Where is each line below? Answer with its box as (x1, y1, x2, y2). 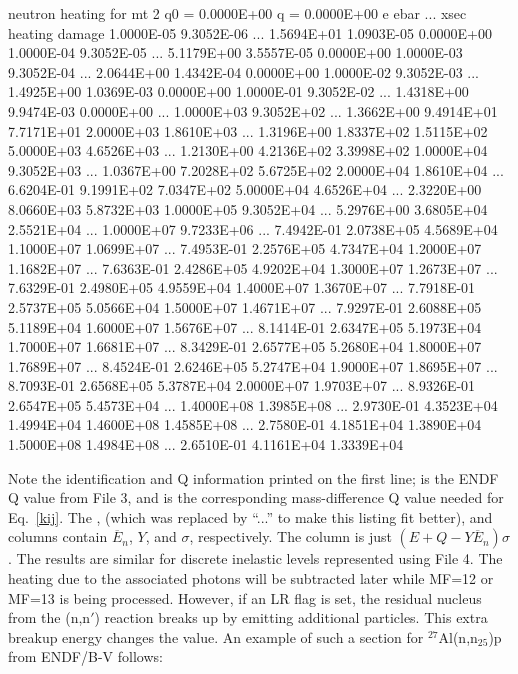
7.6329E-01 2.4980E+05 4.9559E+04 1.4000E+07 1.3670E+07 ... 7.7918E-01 (8, 277, 476, 298)
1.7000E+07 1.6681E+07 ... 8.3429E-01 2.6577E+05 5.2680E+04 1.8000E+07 (8, 336, 482, 357)
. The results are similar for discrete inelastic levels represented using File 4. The (8, 548, 503, 569)
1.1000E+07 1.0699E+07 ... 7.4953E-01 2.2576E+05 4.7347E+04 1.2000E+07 (8, 238, 482, 259)
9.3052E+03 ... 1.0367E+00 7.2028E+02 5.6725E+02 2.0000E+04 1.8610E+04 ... (8, 159, 504, 180)
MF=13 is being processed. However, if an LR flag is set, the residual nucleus (8, 587, 482, 608)
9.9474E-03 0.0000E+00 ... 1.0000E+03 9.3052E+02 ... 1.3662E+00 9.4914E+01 (8, 100, 498, 121)
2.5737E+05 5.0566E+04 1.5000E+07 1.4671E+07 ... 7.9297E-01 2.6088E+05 (8, 296, 482, 317)
